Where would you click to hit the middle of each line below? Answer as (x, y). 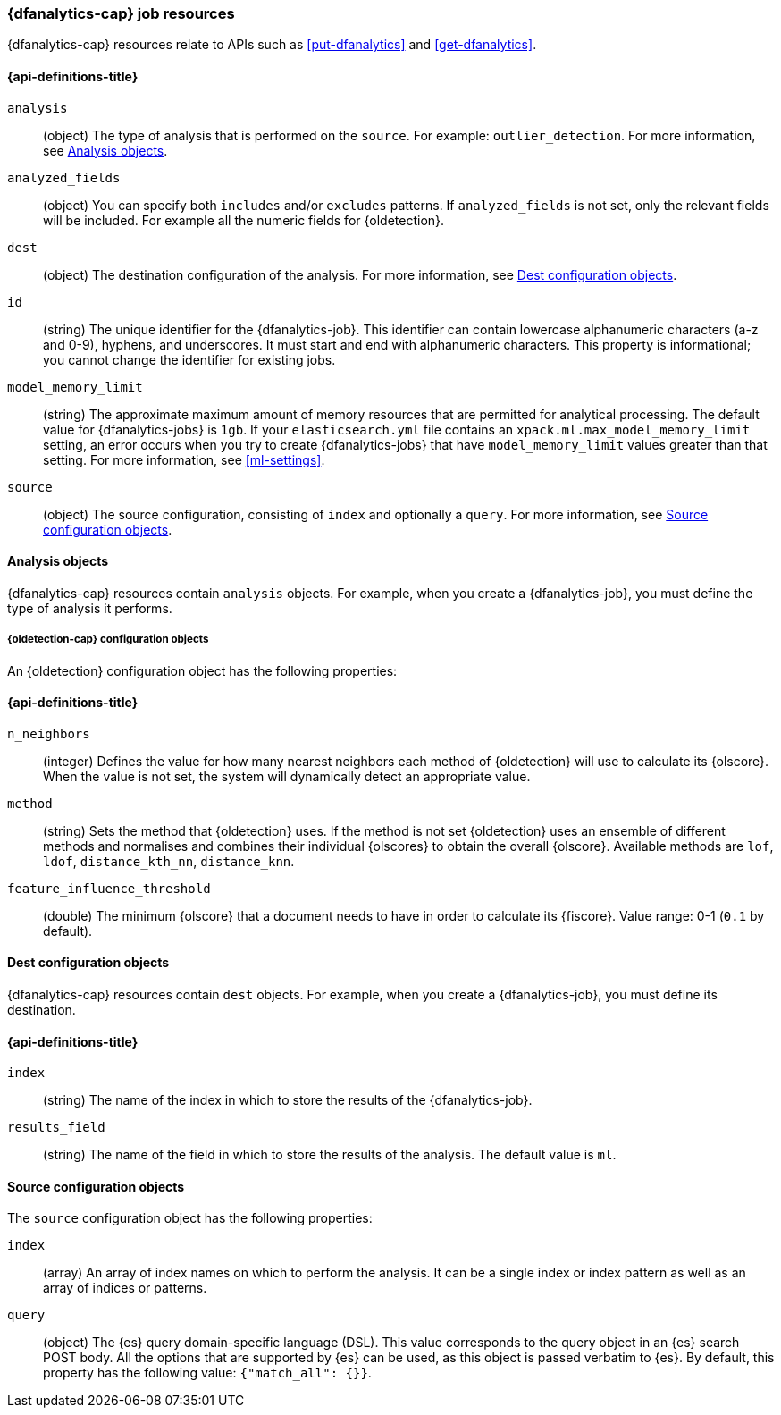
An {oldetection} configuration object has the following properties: (202, 670)
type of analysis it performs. (90, 608)
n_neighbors (49, 733)
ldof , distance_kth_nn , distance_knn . (169, 861)
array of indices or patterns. (125, 1288)
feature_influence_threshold (109, 888)
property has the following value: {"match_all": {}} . (207, 1373)
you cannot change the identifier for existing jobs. (189, 359)
